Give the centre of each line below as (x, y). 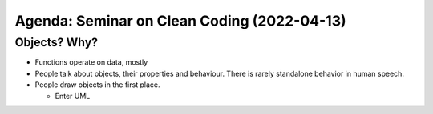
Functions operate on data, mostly (91, 62)
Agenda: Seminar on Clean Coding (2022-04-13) (180, 21)
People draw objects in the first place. (97, 85)
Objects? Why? (57, 42)
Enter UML (73, 96)
